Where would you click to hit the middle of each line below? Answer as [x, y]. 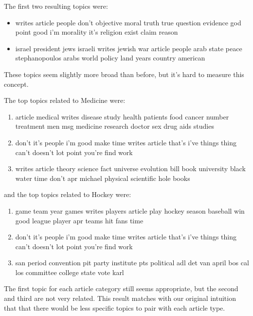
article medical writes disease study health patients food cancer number [122, 116]
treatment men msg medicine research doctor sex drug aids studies [115, 126]
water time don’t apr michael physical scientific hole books [103, 178]
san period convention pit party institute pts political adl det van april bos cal [132, 263]
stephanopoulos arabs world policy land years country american [110, 58]
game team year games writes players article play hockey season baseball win [130, 210]
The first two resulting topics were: [56, 6]
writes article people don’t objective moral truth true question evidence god [128, 22]
